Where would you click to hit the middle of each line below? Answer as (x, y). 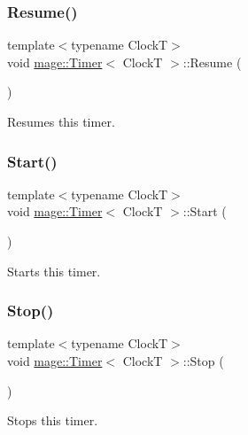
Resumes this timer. (61, 121)
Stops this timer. (53, 420)
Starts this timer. (54, 271)
